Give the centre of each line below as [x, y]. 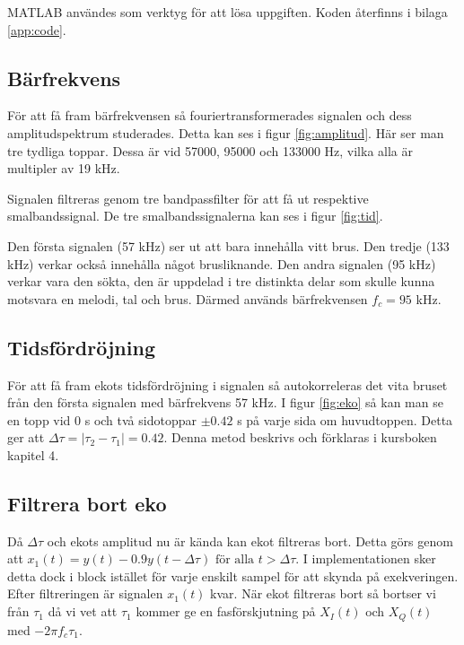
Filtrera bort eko [87, 503]
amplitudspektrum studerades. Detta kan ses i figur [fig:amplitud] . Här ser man [226, 132]
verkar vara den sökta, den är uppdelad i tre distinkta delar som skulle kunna [221, 281]
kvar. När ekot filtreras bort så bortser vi [323, 593]
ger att [26, 437]
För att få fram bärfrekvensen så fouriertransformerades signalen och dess [210, 115]
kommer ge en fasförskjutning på [226, 611]
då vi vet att [83, 611]
